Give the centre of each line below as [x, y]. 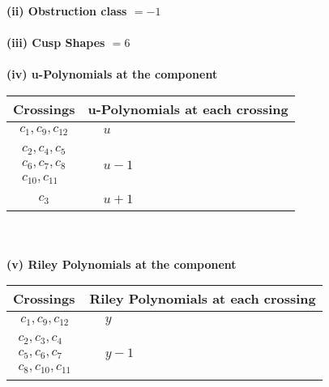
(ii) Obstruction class [67, 11]
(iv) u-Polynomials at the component [112, 74]
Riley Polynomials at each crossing [203, 299]
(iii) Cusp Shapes [56, 43]
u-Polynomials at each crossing [188, 108]
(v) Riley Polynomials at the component [122, 264]
